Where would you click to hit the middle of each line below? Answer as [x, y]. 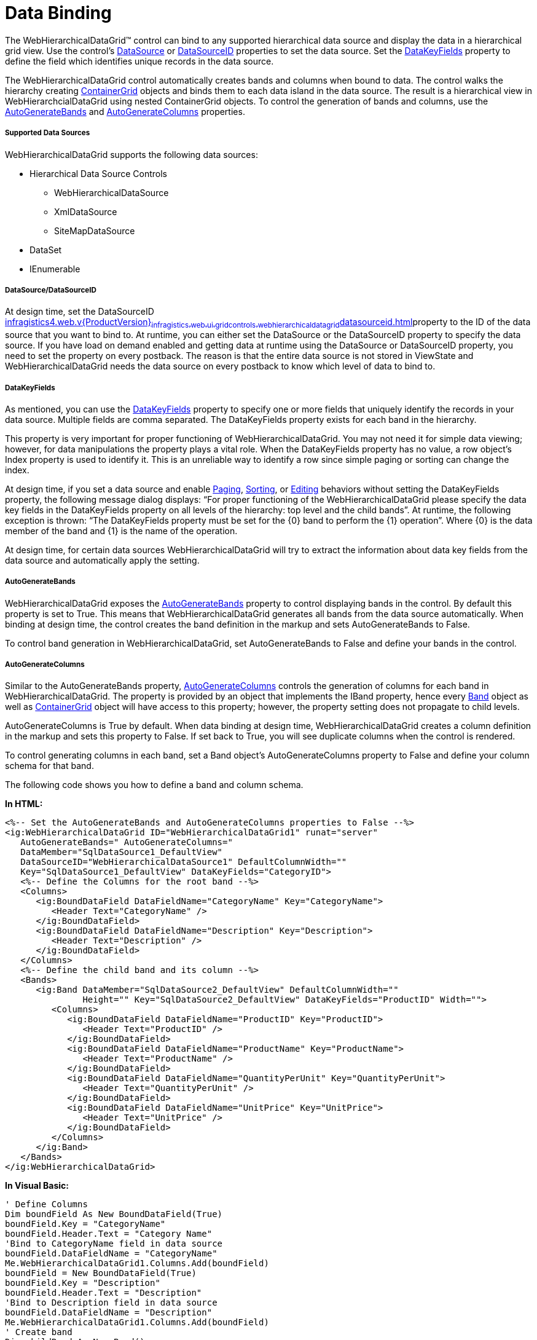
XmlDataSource [86, 211]
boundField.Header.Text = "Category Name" [109, 1234]
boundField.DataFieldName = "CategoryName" [111, 1254]
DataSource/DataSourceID [51, 290]
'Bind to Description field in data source [111, 1303]
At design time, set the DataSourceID [80, 312]
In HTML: [24, 804]
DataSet [46, 250]
